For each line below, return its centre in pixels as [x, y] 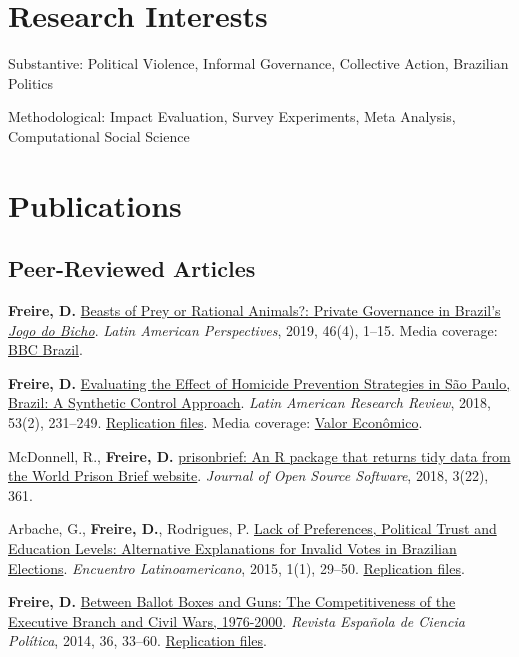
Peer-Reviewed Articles [132, 268]
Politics [30, 82]
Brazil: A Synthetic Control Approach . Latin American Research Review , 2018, [249, 402]
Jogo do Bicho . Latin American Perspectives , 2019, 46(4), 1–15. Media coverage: [253, 329]
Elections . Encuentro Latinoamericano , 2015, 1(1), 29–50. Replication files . [236, 567]
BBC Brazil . [45, 349]
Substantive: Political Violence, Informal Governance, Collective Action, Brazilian [258, 63]
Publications [95, 204]
